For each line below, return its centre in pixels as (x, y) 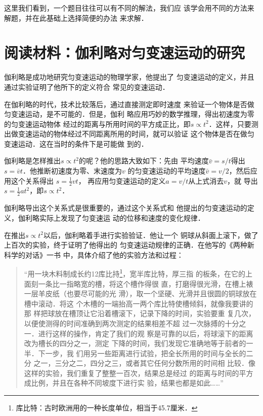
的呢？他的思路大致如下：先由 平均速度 (144, 161)
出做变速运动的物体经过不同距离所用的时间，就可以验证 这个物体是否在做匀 (129, 134)
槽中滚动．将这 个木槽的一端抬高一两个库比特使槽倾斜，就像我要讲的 (139, 303)
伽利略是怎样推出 (32, 161)
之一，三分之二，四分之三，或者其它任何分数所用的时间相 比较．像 (145, 363)
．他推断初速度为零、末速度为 (73, 171)
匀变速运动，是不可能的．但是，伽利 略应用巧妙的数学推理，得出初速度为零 (129, 114)
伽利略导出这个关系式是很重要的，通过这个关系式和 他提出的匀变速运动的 (126, 208)
